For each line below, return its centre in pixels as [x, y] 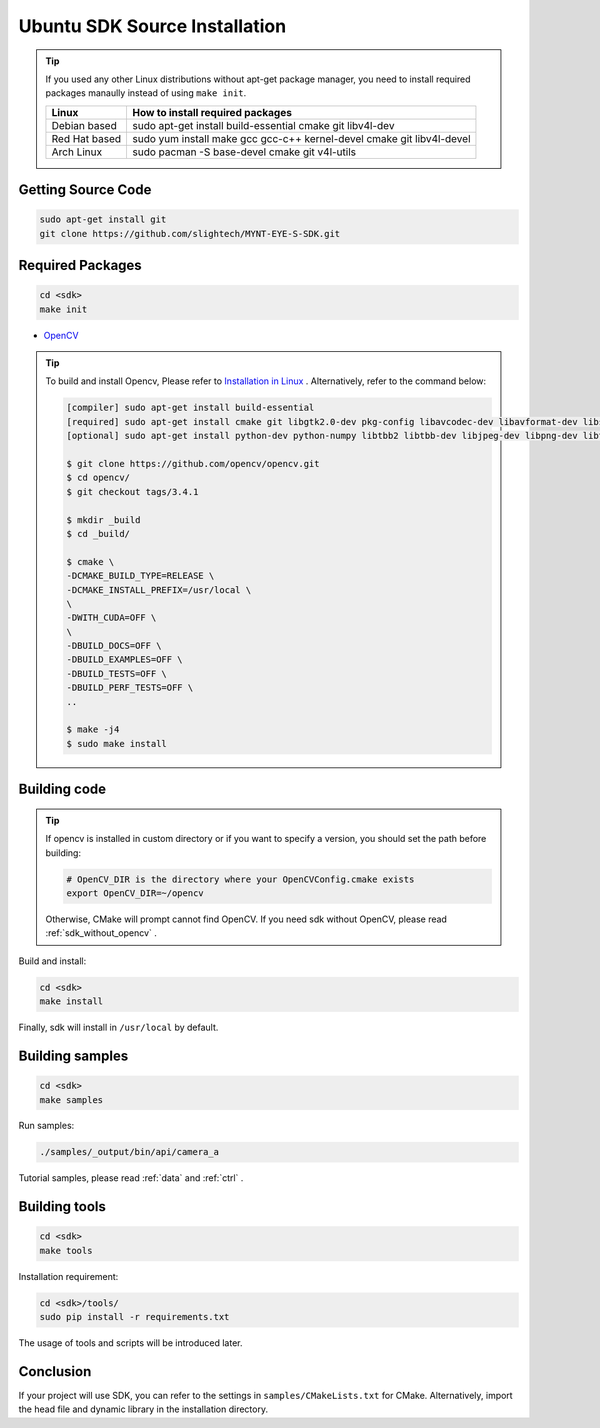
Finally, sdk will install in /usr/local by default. [118, 1027]
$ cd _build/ [98, 533]
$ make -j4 [93, 729]
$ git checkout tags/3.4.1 [132, 491]
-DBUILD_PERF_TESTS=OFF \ [130, 688]
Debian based [84, 125]
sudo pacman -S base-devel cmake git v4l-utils [244, 152]
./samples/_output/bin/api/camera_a [129, 1152]
